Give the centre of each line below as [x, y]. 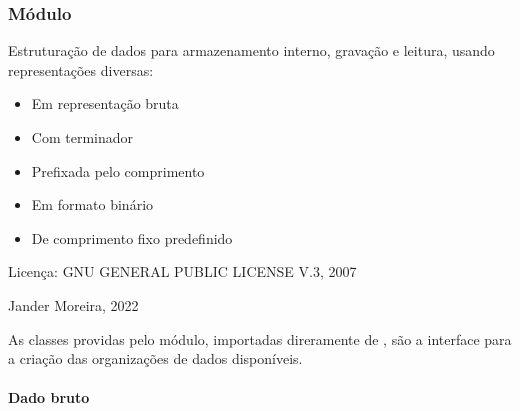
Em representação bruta [105, 103]
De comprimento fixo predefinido [132, 237]
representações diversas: [81, 69]
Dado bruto [49, 397]
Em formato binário [92, 204]
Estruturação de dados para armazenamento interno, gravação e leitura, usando [251, 50]
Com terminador [82, 137]
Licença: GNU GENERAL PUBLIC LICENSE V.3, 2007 [182, 271]
